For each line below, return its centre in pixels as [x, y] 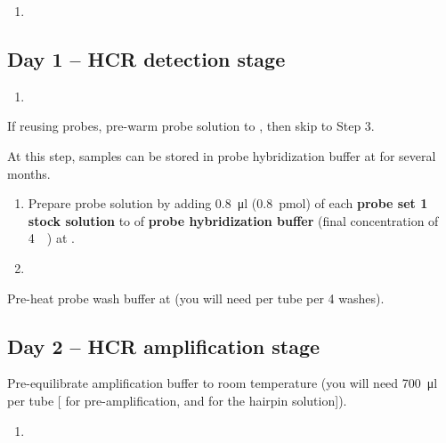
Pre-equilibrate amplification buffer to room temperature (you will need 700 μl [223, 383]
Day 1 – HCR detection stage [146, 58]
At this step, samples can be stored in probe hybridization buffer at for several [222, 155]
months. [29, 173]
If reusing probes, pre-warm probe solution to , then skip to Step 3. [191, 126]
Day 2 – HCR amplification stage [164, 346]
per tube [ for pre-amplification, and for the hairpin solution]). [177, 400]
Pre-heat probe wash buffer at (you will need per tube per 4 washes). [196, 298]
